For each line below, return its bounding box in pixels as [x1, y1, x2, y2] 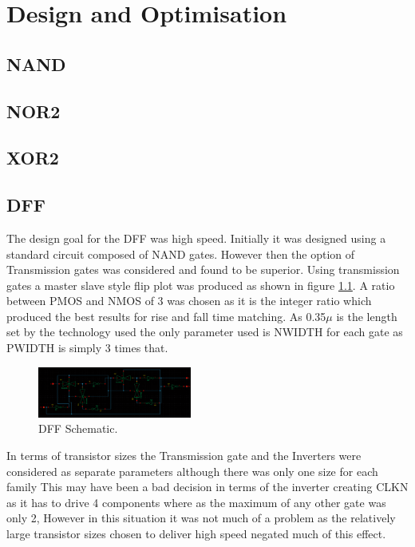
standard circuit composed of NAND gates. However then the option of [6, 245, 355, 262]
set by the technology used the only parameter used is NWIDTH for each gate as [6, 323, 403, 340]
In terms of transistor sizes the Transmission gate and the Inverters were [6, 447, 362, 464]
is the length [336, 307, 397, 324]
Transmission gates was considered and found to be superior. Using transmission [6, 261, 400, 278]
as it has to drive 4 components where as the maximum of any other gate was [6, 493, 386, 510]
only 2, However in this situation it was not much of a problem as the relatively [6, 509, 396, 526]
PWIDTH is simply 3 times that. [6, 339, 168, 356]
